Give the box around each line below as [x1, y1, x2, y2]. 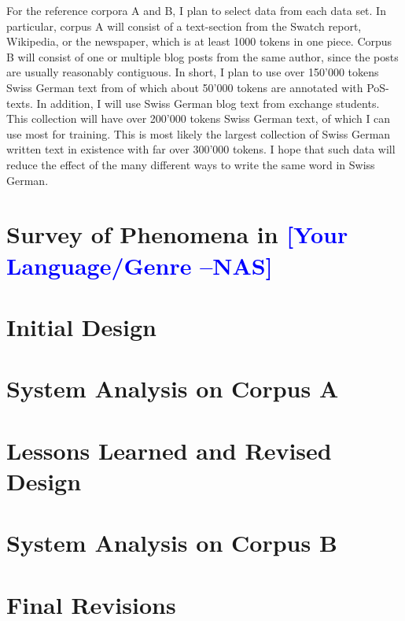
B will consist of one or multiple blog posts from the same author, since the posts [6, 48, 399, 65]
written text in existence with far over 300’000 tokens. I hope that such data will [6, 141, 396, 157]
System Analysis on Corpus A [6, 372, 339, 405]
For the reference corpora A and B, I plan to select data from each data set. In [6, 2, 386, 18]
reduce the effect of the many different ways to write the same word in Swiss [6, 156, 375, 172]
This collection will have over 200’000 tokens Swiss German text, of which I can [6, 110, 391, 127]
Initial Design [6, 310, 156, 342]
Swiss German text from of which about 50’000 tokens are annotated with [6, 79, 363, 95]
